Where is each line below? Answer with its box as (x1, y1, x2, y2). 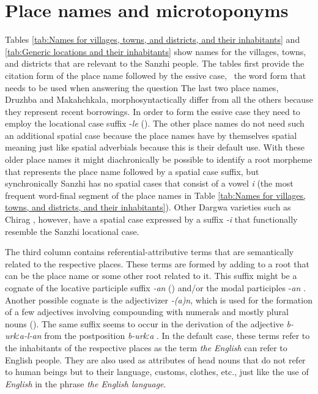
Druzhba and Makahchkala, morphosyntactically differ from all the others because (5, 93, 313, 106)
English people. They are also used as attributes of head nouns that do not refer (5, 353, 306, 366)
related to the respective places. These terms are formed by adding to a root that (5, 257, 309, 270)
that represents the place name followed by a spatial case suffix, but (5, 165, 259, 177)
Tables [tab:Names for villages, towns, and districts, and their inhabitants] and (5, 33, 300, 46)
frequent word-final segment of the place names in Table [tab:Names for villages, (5, 188, 306, 201)
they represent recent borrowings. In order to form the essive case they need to (5, 105, 300, 117)
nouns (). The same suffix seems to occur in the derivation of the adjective (5, 317, 284, 330)
